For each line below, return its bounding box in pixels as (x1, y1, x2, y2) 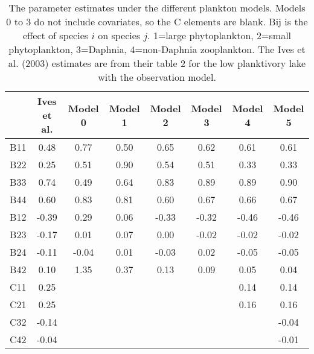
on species (98, 28, 141, 42)
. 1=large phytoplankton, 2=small (147, 28, 292, 42)
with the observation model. (98, 70, 216, 84)
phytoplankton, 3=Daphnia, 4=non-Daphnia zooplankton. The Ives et (8, 42, 306, 56)
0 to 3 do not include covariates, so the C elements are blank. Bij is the (6, 14, 308, 28)
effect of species (22, 28, 89, 42)
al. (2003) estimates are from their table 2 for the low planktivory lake (8, 56, 306, 70)
